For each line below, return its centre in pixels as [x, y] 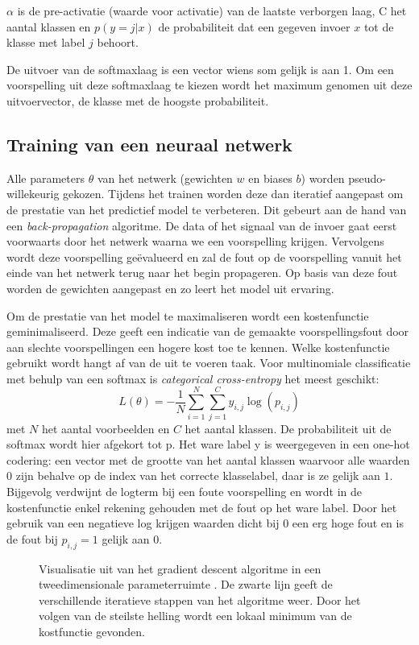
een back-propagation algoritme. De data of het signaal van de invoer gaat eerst [202, 225]
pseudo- [367, 178]
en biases [270, 178]
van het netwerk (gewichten [165, 178]
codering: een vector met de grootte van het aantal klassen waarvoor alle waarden [208, 459]
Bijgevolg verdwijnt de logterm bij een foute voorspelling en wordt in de [185, 491]
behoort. [118, 42]
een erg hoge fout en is [348, 523]
